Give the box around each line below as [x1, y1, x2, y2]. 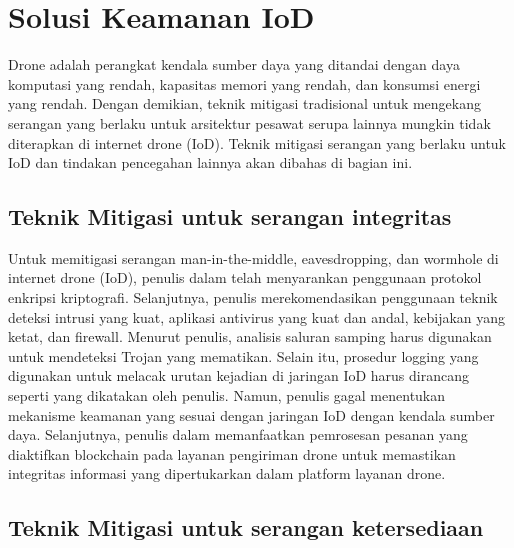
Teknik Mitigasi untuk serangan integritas [8, 201, 452, 232]
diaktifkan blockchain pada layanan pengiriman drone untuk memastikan [8, 443, 456, 464]
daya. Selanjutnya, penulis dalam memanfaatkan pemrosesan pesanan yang [8, 424, 468, 445]
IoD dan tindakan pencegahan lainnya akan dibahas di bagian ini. [8, 152, 413, 173]
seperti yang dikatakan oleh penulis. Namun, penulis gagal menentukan [8, 385, 446, 406]
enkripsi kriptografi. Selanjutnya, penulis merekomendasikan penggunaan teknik [8, 287, 498, 308]
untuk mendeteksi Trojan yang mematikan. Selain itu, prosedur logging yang [8, 345, 479, 366]
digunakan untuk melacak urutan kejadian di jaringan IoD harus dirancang [8, 365, 469, 386]
